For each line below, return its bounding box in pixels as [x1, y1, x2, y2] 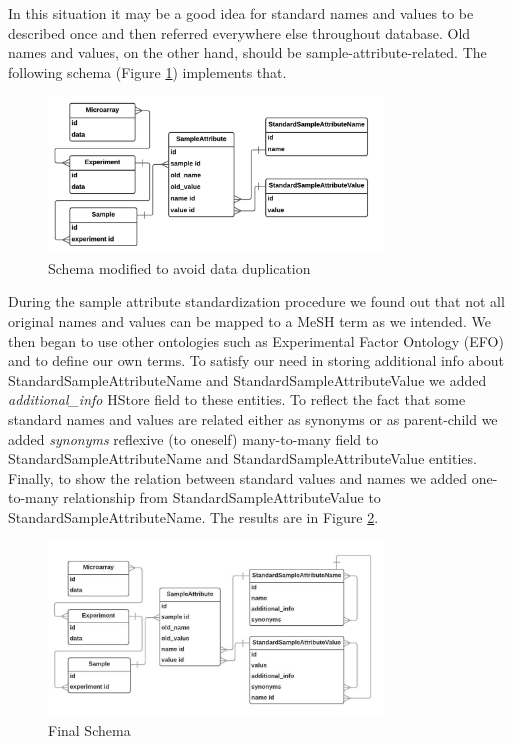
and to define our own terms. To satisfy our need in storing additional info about [8, 350, 504, 371]
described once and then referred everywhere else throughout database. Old [8, 22, 471, 43]
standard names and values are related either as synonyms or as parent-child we [8, 408, 498, 429]
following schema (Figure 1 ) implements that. [8, 61, 287, 82]
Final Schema [48, 720, 131, 741]
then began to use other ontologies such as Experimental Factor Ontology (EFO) [8, 330, 504, 351]
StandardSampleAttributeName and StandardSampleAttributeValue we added [8, 369, 487, 390]
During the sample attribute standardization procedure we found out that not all [8, 291, 505, 312]
